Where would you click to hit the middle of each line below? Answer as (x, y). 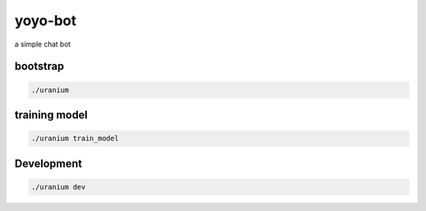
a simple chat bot (43, 44)
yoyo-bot (45, 20)
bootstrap (39, 67)
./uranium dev (58, 187)
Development (49, 163)
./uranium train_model (75, 139)
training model (51, 115)
